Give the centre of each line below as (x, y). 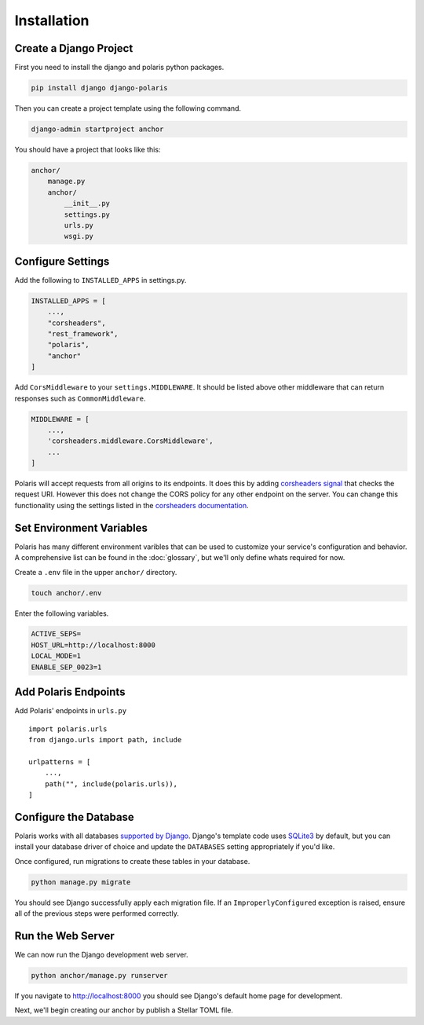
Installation (52, 20)
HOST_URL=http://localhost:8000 (93, 645)
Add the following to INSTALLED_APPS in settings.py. (101, 280)
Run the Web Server (65, 936)
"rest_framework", (83, 333)
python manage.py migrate (81, 882)
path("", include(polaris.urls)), (111, 784)
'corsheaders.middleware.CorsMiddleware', (130, 441)
